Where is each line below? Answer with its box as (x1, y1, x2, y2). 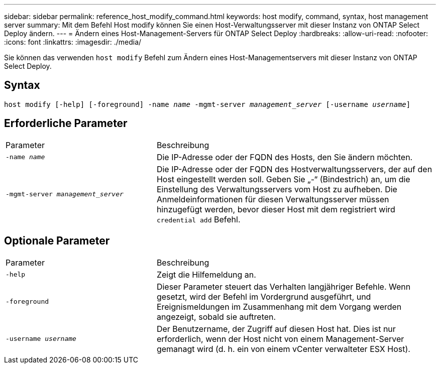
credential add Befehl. (156, 214, 241, 224)
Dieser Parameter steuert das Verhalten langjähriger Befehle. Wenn (156, 281, 411, 292)
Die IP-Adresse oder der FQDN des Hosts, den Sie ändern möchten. (156, 152, 413, 162)
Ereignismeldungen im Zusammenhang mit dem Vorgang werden (156, 301, 402, 312)
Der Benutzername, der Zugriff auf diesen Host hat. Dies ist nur (156, 323, 396, 334)
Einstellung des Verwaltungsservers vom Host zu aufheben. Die (156, 184, 397, 194)
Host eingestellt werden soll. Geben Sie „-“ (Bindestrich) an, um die (156, 174, 410, 184)
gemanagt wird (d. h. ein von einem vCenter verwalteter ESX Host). (156, 343, 410, 354)
